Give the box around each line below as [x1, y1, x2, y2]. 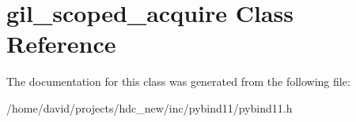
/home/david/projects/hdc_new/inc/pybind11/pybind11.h [6, 99, 293, 116]
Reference [6, 28, 116, 60]
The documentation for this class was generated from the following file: [6, 73, 350, 90]
